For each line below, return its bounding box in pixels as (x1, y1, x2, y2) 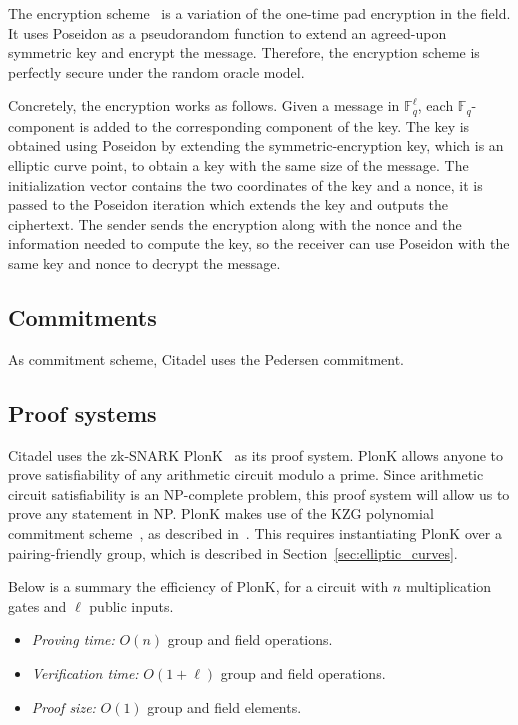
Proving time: (31, 629, 115, 650)
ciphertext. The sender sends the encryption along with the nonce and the (8, 213, 462, 234)
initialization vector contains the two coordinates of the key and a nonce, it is (8, 174, 483, 195)
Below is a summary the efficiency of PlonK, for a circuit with (8, 576, 389, 597)
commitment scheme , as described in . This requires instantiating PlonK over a (8, 522, 502, 543)
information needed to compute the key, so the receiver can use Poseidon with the (8, 233, 510, 254)
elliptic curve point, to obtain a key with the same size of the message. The (8, 155, 469, 176)
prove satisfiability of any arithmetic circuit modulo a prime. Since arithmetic (8, 464, 484, 485)
